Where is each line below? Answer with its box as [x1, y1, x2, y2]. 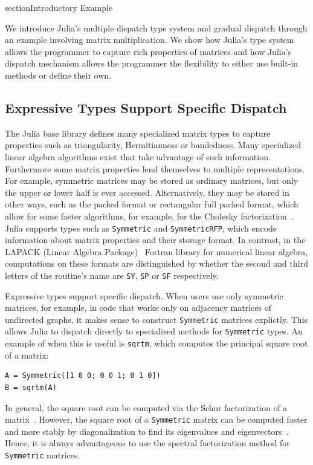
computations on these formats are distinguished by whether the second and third [5, 257, 308, 270]
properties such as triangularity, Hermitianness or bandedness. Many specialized [5, 138, 302, 151]
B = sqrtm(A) [5, 383, 57, 392]
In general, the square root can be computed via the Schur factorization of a [5, 401, 288, 414]
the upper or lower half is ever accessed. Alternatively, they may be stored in [5, 186, 289, 198]
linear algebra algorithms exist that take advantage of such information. [5, 150, 271, 163]
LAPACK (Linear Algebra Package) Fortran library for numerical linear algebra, [5, 245, 308, 258]
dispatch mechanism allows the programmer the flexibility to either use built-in [5, 57, 298, 70]
